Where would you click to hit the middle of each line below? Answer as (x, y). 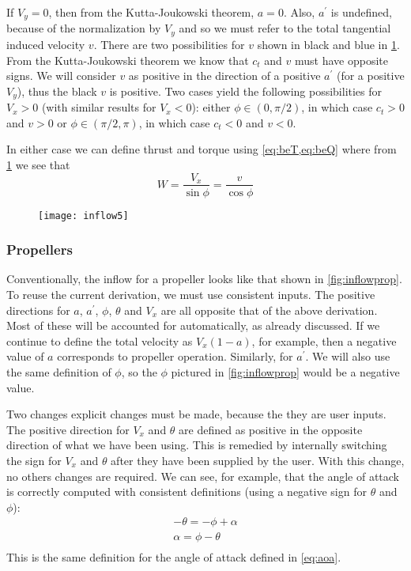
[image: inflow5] (83, 216)
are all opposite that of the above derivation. (269, 310)
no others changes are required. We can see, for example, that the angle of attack (203, 476)
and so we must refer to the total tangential (285, 28)
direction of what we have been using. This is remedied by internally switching (197, 445)
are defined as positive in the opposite (271, 429)
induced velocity (46, 44)
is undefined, (361, 12)
